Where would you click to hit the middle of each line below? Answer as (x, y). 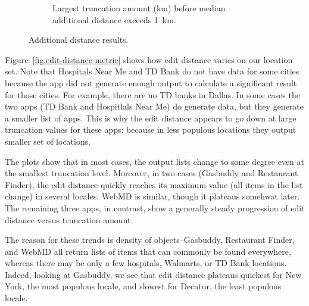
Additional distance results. (79, 40)
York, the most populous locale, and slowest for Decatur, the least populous (143, 286)
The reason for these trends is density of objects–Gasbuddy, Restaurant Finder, (150, 240)
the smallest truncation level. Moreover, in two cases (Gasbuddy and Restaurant (152, 173)
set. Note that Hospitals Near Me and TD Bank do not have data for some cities (152, 71)
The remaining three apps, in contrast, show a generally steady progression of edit (155, 207)
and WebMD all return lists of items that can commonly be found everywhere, (148, 251)
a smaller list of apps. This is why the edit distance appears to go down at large (151, 118)
